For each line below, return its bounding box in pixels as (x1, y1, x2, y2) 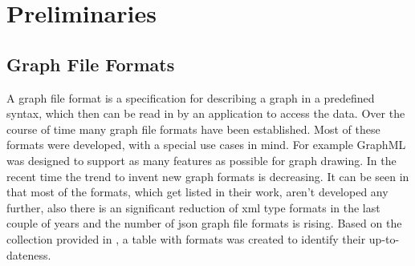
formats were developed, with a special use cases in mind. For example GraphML (6, 136, 406, 153)
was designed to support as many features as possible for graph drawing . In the (6, 151, 397, 168)
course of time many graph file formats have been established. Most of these (6, 120, 380, 137)
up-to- (368, 230, 400, 247)
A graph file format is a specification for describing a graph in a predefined (6, 89, 375, 106)
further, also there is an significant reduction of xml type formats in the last (6, 199, 380, 216)
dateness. (6, 246, 51, 263)
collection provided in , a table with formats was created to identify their (6, 230, 366, 247)
